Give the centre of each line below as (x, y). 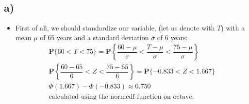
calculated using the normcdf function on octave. (121, 97)
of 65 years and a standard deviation (94, 37)
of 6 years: (172, 37)
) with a (233, 28)
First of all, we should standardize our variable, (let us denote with (115, 28)
